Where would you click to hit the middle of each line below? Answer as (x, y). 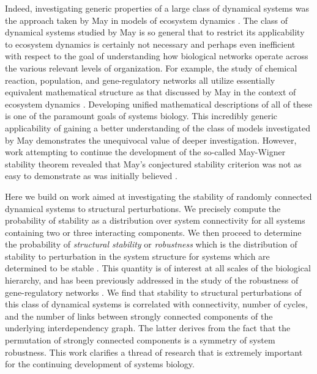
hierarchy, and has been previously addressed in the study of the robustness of (152, 280)
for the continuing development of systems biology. (100, 364)
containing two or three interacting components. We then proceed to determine (153, 232)
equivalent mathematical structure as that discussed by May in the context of (151, 92)
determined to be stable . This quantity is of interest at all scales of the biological (158, 268)
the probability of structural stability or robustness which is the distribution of (151, 244)
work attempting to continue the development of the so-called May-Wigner (145, 152)
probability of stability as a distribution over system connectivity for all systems (155, 220)
